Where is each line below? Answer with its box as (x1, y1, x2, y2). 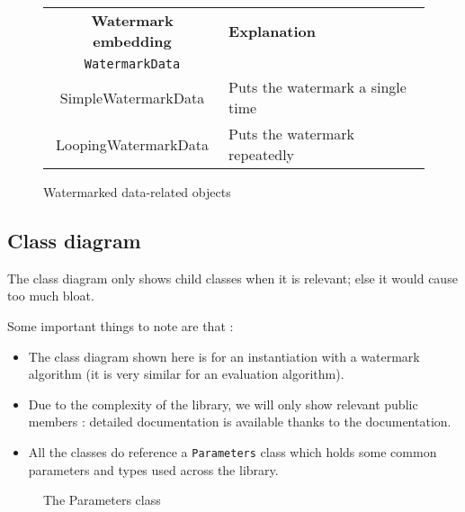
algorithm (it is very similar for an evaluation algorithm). (28, 364, 344, 383)
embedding (93, 31, 172, 51)
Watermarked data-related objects (43, 183, 231, 201)
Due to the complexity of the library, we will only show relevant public (28, 394, 418, 413)
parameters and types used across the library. (28, 460, 279, 479)
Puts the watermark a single (228, 76, 407, 97)
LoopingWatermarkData (56, 133, 209, 155)
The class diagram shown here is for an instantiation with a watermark (28, 346, 420, 365)
